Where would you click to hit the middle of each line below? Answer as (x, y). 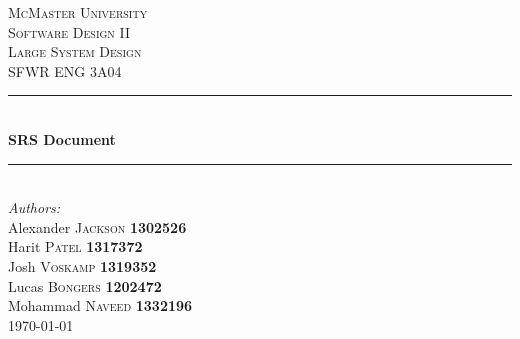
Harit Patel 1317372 (75, 246)
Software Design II (69, 31)
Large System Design (75, 51)
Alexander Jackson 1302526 (97, 226)
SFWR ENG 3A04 (65, 70)
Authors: (34, 207)
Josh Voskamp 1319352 (82, 265)
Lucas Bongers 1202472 (85, 285)
